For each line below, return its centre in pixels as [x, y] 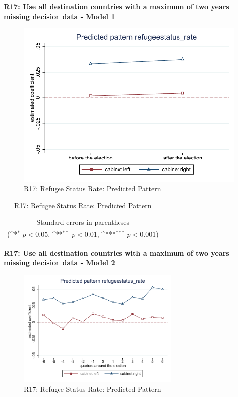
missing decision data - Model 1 [59, 16]
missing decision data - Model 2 [59, 263]
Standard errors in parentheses [83, 221]
